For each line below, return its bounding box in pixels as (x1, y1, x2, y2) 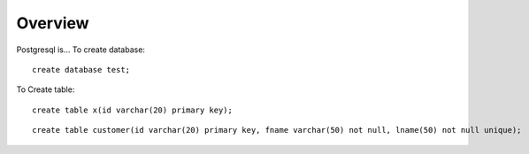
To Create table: (16, 84, 75, 95)
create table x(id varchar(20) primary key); (32, 104, 234, 115)
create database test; (32, 65, 131, 74)
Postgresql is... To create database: (16, 44, 146, 55)
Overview (16, 13, 89, 33)
